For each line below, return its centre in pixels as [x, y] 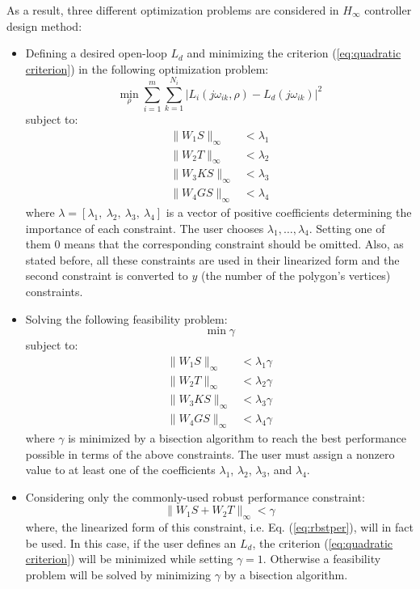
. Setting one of [347, 228]
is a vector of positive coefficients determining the [289, 212]
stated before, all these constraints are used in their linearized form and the [212, 259]
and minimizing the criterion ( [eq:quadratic [294, 53]
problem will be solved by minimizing [118, 575]
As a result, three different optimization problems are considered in [173, 10]
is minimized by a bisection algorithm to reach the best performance [237, 438]
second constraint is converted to [107, 275]
